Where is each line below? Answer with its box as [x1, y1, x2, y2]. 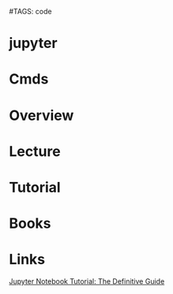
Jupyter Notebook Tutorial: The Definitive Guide [9, 277, 165, 286]
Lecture [9, 142, 62, 160]
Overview [9, 106, 74, 125]
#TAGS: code [9, 7, 52, 16]
